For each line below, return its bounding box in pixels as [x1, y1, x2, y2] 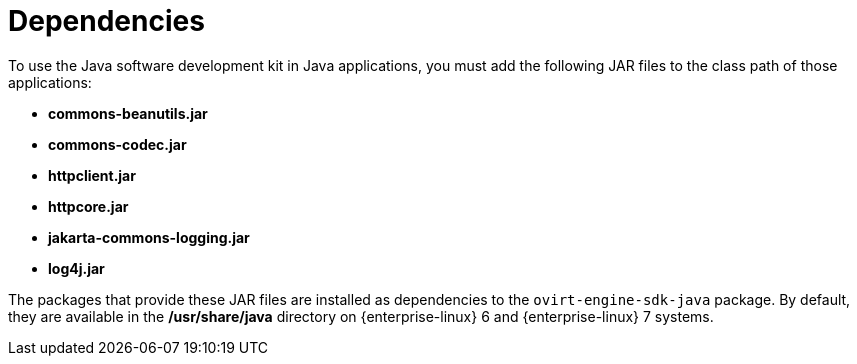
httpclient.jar [48, 166, 136, 184]
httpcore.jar [48, 197, 129, 215]
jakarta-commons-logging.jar [48, 228, 250, 246]
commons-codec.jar [48, 135, 187, 153]
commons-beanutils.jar [48, 104, 208, 122]
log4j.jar [48, 259, 105, 277]
